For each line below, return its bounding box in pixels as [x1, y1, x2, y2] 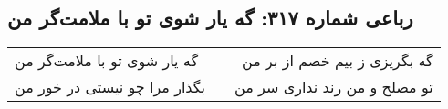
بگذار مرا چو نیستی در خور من [15, 76, 206, 98]
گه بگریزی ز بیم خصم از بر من [242, 50, 433, 72]
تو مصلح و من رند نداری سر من [234, 76, 433, 98]
